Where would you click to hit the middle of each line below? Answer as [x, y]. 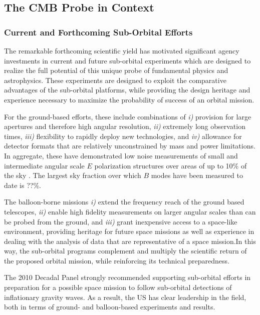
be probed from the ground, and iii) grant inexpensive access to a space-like [121, 221]
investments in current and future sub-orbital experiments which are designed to [127, 60]
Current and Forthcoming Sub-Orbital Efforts [98, 32]
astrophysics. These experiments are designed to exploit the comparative [115, 80]
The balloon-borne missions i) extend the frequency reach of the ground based [124, 202]
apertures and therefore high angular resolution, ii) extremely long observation [125, 126]
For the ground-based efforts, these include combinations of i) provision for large [128, 116]
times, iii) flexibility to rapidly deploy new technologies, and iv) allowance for [123, 136]
